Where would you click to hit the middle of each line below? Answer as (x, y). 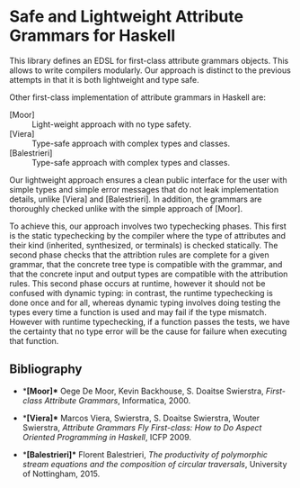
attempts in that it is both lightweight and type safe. (104, 79)
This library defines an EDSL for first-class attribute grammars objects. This (149, 60)
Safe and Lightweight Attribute (127, 17)
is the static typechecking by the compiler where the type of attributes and (147, 235)
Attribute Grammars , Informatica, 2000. (118, 400)
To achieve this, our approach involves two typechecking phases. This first (148, 226)
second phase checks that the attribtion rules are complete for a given (139, 255)
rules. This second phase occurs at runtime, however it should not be (137, 283)
